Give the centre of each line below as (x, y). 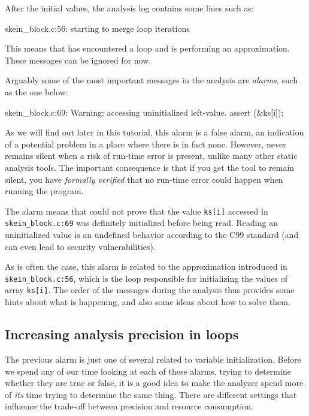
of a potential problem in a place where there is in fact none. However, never (146, 144)
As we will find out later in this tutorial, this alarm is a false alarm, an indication (154, 132)
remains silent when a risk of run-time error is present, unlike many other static (151, 156)
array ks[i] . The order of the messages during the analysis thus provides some (150, 290)
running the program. (44, 191)
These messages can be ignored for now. (78, 60)
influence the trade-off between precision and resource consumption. (129, 406)
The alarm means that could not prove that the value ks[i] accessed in (137, 211)
